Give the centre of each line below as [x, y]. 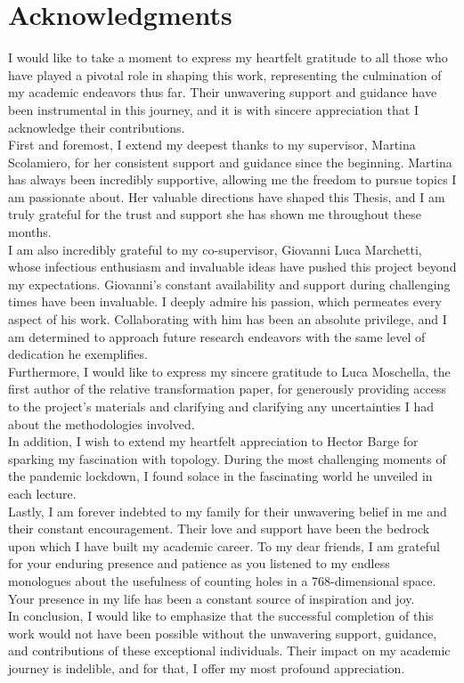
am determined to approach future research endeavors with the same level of [217, 336]
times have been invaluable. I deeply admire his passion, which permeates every [225, 301]
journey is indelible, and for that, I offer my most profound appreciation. [207, 667]
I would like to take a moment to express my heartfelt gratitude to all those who [228, 57]
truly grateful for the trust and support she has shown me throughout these [215, 214]
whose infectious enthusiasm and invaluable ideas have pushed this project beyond [232, 267]
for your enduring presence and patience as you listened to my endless [199, 563]
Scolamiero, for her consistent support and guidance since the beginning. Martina [230, 162]
